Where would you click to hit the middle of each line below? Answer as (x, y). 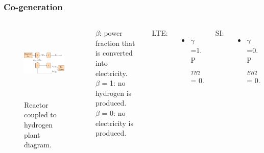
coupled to (40, 114)
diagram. (38, 145)
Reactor (36, 104)
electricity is (114, 123)
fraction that (115, 43)
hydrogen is (113, 93)
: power (111, 33)
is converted (114, 53)
